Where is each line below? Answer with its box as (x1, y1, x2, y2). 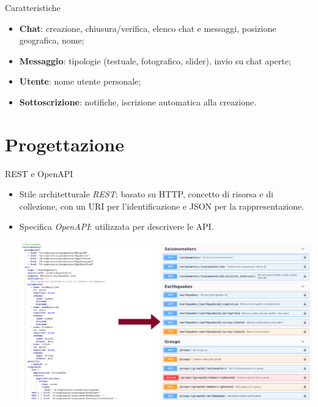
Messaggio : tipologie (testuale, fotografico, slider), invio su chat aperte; (19, 54, 291, 67)
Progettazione (5, 131, 124, 156)
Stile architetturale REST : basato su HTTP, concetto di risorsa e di (19, 188, 273, 200)
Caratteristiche (5, 1, 61, 13)
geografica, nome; (19, 34, 84, 47)
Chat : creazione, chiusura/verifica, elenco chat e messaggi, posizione (19, 21, 276, 34)
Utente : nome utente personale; (19, 75, 141, 88)
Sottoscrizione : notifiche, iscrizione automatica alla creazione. (19, 95, 257, 108)
